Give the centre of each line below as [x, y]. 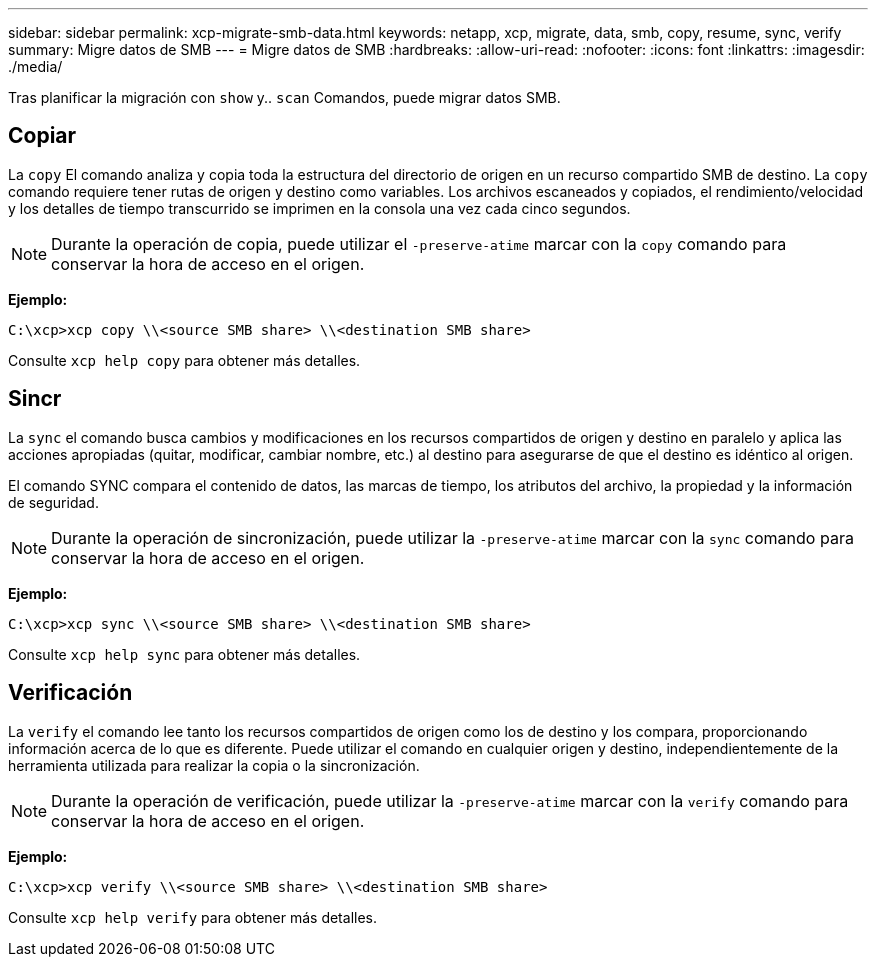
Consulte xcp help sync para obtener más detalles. [184, 654]
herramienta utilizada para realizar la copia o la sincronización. [214, 765]
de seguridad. [53, 502]
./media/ [35, 66]
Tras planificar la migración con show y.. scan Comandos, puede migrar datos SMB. [284, 97]
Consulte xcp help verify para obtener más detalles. [192, 917]
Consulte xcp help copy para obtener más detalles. [184, 360]
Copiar [42, 136]
